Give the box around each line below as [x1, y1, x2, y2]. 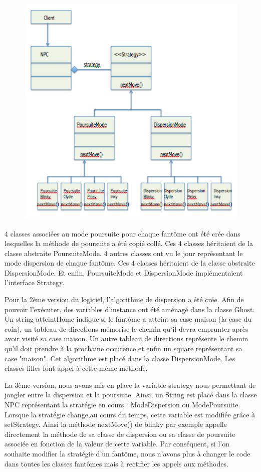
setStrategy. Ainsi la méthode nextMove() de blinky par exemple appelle [5, 419, 227, 429]
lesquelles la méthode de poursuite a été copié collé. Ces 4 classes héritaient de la [5, 238, 253, 249]
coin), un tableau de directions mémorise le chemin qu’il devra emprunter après [5, 323, 248, 334]
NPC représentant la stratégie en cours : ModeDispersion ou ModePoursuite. [5, 399, 240, 409]
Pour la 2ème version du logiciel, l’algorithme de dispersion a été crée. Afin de [5, 294, 244, 305]
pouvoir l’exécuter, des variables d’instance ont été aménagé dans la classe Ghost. [5, 304, 255, 314]
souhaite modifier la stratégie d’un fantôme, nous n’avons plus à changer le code [5, 448, 250, 458]
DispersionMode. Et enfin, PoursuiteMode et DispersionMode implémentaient [5, 267, 243, 278]
